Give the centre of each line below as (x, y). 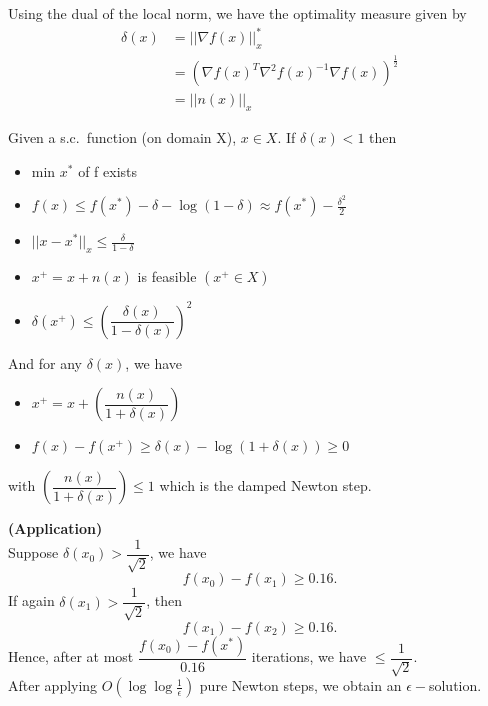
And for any (45, 362)
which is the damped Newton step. (265, 485)
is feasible (167, 276)
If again (31, 600)
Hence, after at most (71, 656)
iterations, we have (309, 656)
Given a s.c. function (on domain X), (122, 137)
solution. (455, 685)
